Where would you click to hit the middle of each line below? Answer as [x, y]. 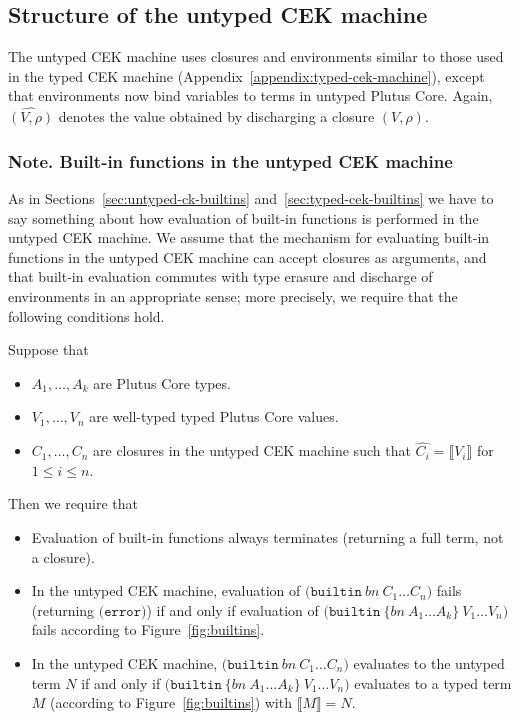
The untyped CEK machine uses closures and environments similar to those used [256, 56]
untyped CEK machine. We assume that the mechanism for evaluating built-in [249, 237]
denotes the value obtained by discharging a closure [216, 116]
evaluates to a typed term [433, 682]
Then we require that [73, 503]
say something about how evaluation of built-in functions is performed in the [243, 217]
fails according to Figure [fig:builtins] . [148, 629]
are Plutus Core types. [162, 382]
